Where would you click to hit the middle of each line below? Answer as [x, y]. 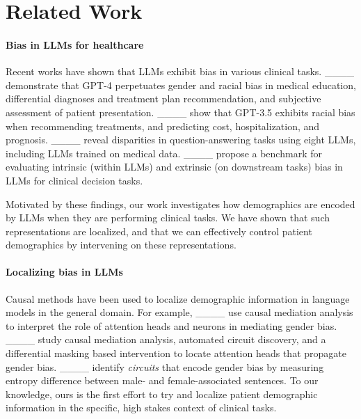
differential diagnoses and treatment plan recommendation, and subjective [163, 98]
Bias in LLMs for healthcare [75, 44]
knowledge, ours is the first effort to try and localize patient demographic [162, 394]
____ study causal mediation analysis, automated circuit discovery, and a [166, 339]
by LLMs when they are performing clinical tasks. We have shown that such [168, 218]
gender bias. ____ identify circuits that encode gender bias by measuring [165, 366]
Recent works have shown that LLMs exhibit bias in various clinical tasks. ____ [180, 71]
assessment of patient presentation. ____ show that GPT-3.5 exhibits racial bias [180, 112]
